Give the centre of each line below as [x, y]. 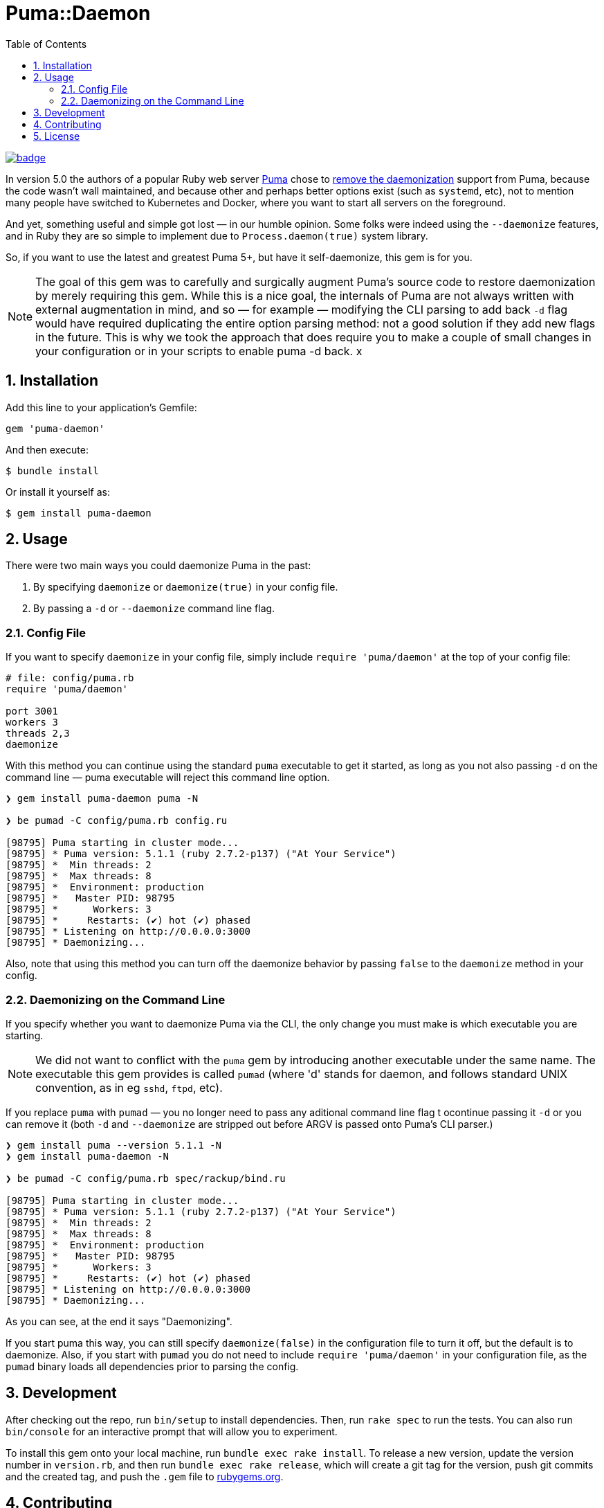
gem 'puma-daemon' [55, 428]
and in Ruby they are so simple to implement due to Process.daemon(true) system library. [217, 235]
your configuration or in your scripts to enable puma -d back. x [199, 351]
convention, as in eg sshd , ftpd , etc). [129, 1087]
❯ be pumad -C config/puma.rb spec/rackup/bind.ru [146, 1178]
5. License [57, 136]
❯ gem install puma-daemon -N [88, 1156]
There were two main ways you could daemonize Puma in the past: [158, 566]
